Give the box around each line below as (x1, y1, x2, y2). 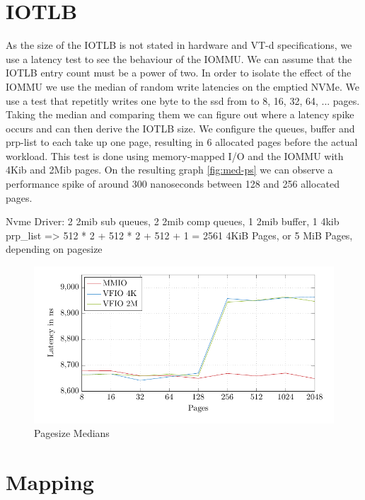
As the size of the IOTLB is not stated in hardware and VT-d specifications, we (6, 38, 352, 52)
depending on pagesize (6, 242, 103, 256)
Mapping (6, 467, 94, 496)
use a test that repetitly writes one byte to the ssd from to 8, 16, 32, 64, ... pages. (6, 93, 360, 108)
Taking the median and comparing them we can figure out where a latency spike (6, 107, 354, 122)
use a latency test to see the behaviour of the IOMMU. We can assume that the (6, 51, 352, 66)
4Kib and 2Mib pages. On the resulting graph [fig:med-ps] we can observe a (6, 162, 333, 177)
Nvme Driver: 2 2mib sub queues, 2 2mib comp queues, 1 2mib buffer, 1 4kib (6, 214, 340, 229)
